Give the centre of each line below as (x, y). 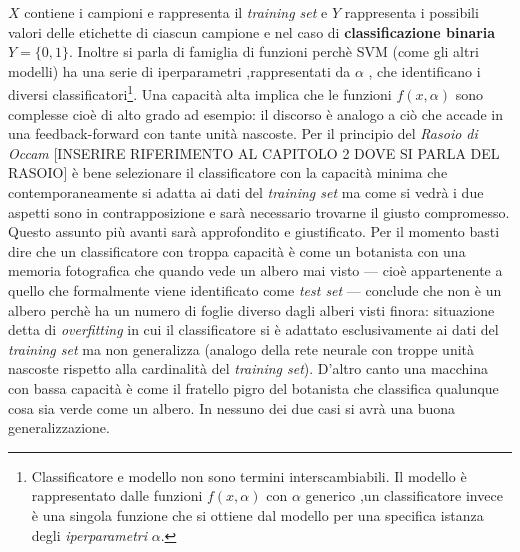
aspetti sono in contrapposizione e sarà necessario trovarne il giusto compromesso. (259, 211)
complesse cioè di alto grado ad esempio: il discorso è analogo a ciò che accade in (256, 113)
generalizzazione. (59, 427)
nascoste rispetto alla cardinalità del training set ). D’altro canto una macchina (248, 368)
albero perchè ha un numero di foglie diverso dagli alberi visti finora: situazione (251, 309)
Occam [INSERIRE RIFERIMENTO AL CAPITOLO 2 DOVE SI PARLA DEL (254, 152)
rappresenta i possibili (411, 12)
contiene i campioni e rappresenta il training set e (176, 12)
